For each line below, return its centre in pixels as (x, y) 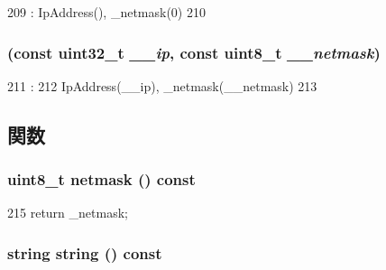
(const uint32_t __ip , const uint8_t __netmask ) (194, 52)
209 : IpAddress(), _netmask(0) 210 (106, 12)
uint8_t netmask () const (101, 179)
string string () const (85, 252)
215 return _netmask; (68, 213)
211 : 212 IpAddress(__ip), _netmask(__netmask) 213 (162, 85)
